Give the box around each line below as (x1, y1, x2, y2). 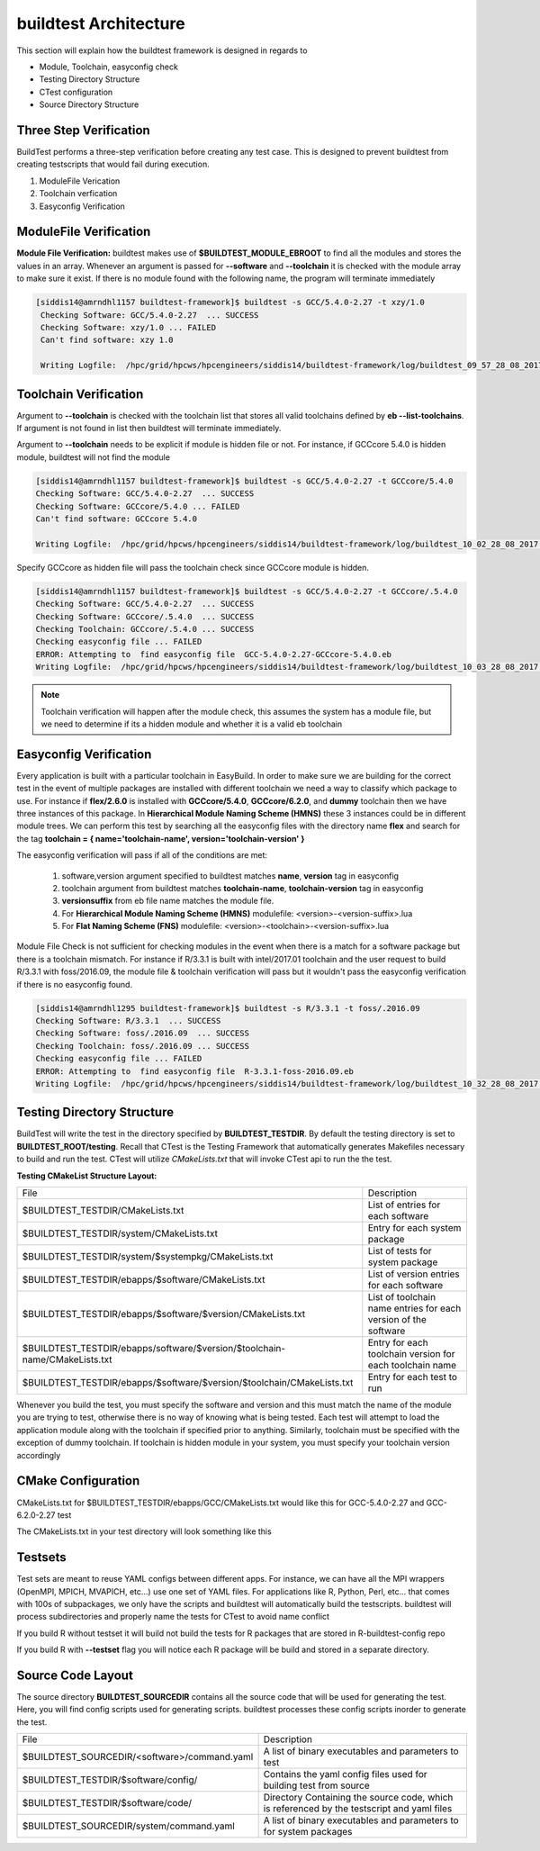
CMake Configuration (16, 1473, 140, 1489)
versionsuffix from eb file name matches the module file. (61, 896, 274, 907)
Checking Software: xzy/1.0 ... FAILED (40, 322, 216, 333)
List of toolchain (367, 1291, 436, 1304)
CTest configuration (39, 86, 113, 97)
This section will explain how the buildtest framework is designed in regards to (16, 45, 308, 56)
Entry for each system (367, 1222, 462, 1234)
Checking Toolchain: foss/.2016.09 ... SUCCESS (35, 1041, 249, 1051)
